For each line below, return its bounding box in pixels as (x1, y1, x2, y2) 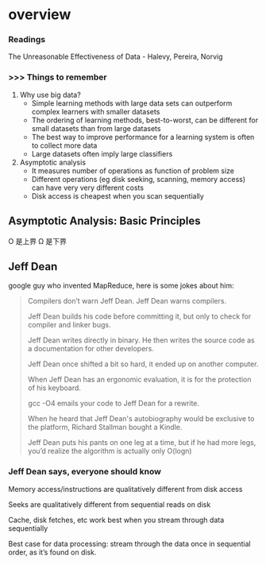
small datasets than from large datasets (31, 123, 161, 133)
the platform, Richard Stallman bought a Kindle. (27, 423, 183, 432)
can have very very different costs (31, 183, 145, 192)
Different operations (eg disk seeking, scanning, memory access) (31, 174, 246, 184)
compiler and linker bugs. (27, 320, 111, 330)
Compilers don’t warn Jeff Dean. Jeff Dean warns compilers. (27, 296, 227, 306)
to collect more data (31, 141, 98, 150)
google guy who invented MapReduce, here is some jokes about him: (8, 281, 234, 291)
